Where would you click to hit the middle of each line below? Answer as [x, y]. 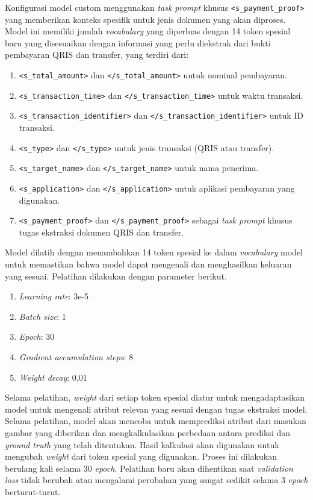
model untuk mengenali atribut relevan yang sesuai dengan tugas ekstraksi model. [156, 409]
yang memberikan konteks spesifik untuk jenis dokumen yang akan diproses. [145, 19]
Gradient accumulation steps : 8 [76, 356]
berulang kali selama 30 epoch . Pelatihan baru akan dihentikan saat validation [149, 468]
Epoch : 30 [37, 336]
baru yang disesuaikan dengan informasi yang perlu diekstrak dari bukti [138, 42]
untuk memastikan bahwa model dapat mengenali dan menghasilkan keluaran [148, 264]
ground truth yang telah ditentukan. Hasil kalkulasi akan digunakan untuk [142, 444]
